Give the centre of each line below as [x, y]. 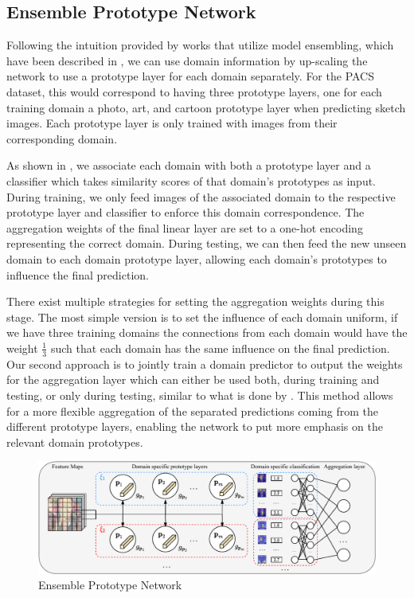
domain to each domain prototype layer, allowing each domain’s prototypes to [197, 258]
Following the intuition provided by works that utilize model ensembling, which [200, 45]
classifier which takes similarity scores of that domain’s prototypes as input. [191, 180]
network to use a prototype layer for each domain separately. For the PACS [190, 76]
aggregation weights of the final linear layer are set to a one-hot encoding [185, 227]
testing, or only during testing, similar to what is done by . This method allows [200, 395]
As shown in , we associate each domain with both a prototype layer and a [189, 165]
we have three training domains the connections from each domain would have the [207, 332]
